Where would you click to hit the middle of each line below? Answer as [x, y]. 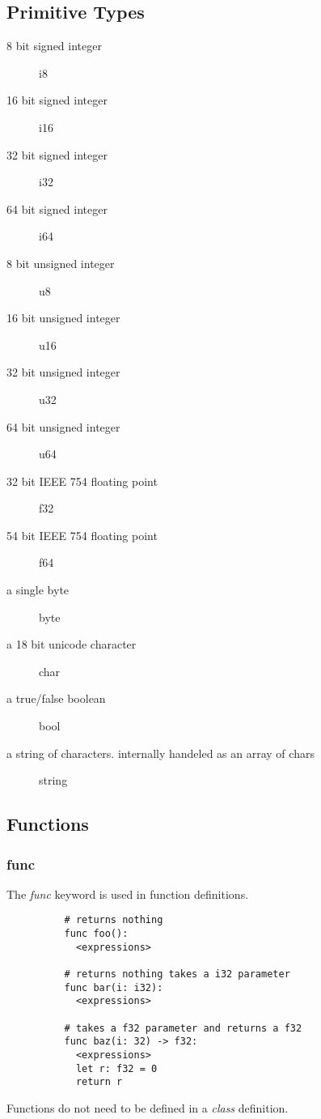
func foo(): [96, 934]
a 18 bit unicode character [72, 644]
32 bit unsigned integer [63, 372]
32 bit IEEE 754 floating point [82, 481]
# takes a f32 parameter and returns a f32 [183, 1028]
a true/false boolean [56, 698]
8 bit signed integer [54, 46]
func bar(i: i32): [114, 987]
